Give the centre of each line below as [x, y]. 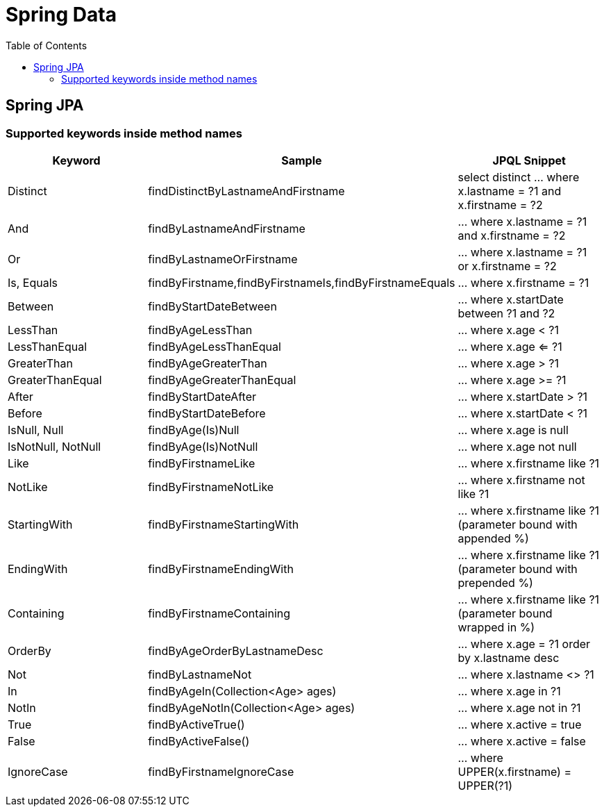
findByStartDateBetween [212, 306]
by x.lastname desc [509, 657]
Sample [302, 160]
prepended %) [495, 582]
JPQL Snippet [529, 160]
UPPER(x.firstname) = [514, 771]
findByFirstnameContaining [219, 613]
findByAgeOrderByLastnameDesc [236, 651]
